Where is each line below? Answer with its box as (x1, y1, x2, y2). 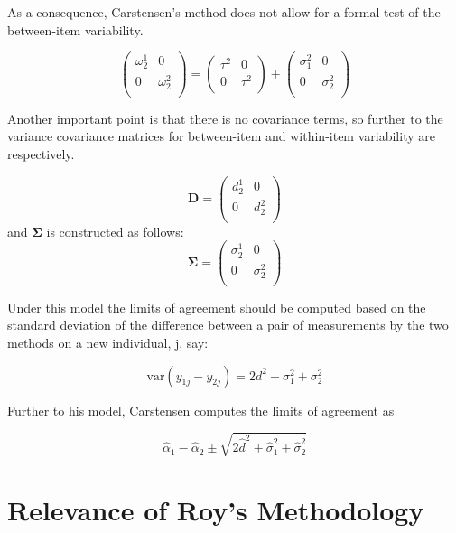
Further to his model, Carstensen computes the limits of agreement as (7, 400, 395, 419)
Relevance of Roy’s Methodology (7, 491, 424, 528)
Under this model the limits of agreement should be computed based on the (7, 297, 426, 316)
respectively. (7, 145, 75, 163)
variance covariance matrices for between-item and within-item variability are (7, 126, 435, 145)
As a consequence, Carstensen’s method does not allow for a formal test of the (7, 3, 441, 21)
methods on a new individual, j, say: (7, 333, 209, 352)
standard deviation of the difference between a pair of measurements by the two (7, 315, 449, 334)
